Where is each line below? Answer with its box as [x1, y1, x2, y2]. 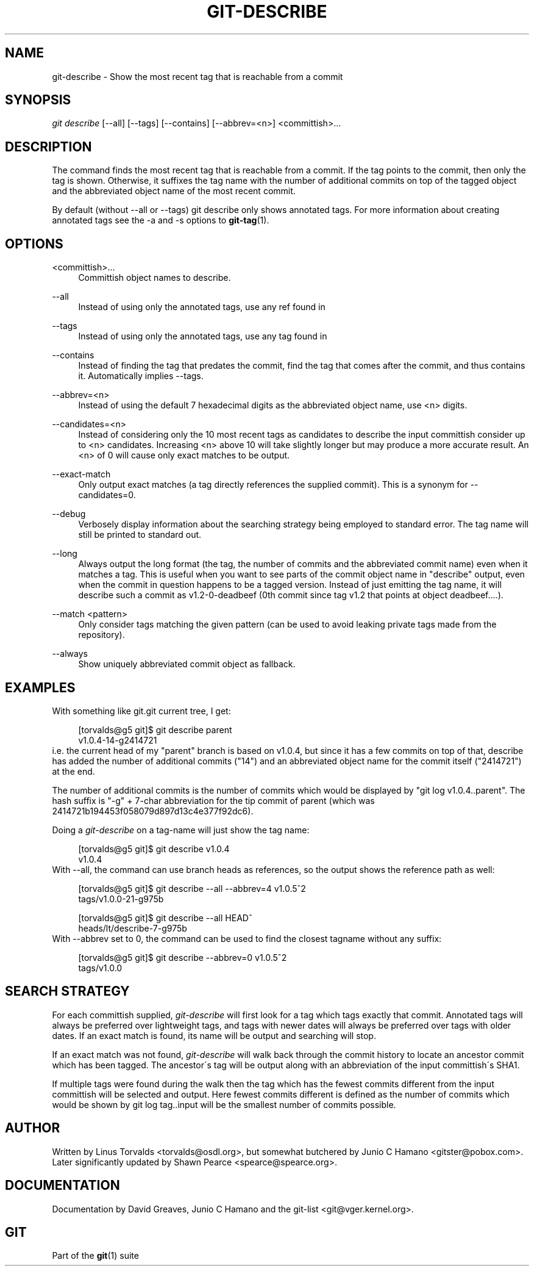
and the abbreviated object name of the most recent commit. [52, 186, 296, 197]
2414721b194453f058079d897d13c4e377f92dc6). [52, 805, 254, 816]
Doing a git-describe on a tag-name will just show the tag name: [52, 824, 310, 835]
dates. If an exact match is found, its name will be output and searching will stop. [52, 1030, 376, 1041]
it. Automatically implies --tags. [78, 371, 204, 382]
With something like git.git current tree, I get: [52, 705, 231, 716]
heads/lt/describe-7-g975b [78, 922, 187, 933]
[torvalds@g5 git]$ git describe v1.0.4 [78, 843, 230, 854]
